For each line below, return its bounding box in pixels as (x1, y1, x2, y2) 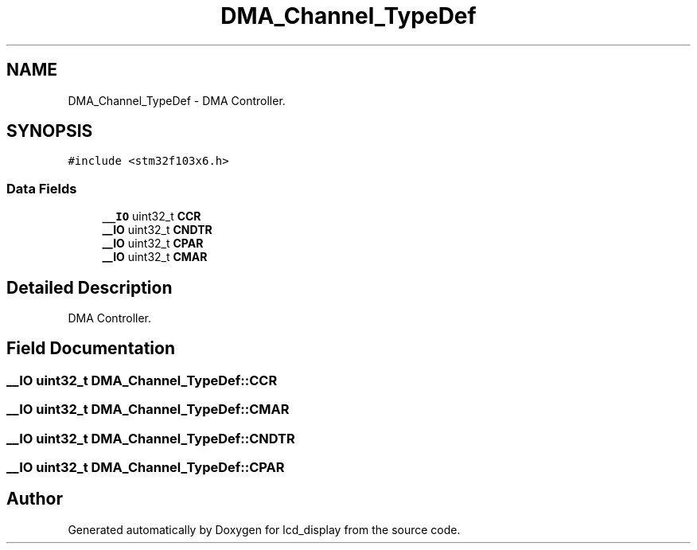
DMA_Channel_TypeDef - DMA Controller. (68, 93, 286, 107)
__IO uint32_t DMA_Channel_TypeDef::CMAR (6, 401, 290, 418)
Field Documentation (6, 338, 175, 359)
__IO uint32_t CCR (102, 209, 201, 224)
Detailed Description (6, 277, 173, 298)
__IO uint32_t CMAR (102, 250, 208, 264)
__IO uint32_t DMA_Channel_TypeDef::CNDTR (6, 430, 295, 447)
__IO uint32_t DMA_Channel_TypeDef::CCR (6, 372, 278, 388)
